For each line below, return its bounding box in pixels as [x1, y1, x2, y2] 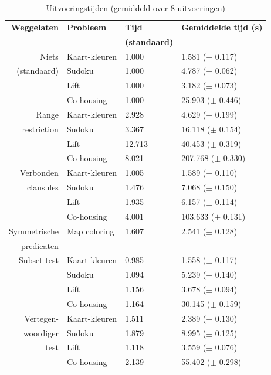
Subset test [19, 254, 59, 266]
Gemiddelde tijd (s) [181, 21, 263, 33]
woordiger [23, 326, 59, 339]
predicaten [21, 239, 59, 251]
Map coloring [66, 224, 114, 237]
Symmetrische [9, 224, 59, 237]
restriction [22, 122, 59, 135]
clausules [27, 181, 59, 193]
